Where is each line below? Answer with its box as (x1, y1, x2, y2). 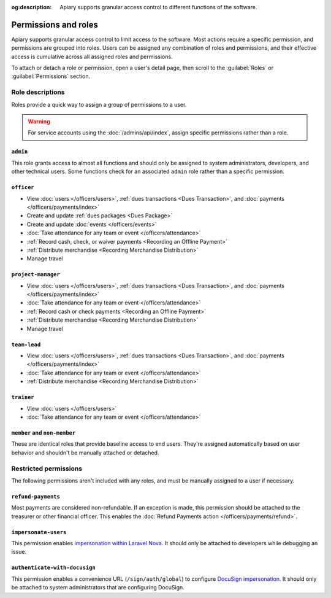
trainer (11, 394, 35, 401)
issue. (11, 548, 27, 556)
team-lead (11, 341, 41, 348)
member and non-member (11, 429, 76, 436)
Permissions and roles (11, 19, 98, 30)
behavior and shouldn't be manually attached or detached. (11, 449, 159, 456)
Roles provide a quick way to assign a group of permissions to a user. (11, 101, 187, 108)
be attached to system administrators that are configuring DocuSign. (11, 584, 185, 591)
